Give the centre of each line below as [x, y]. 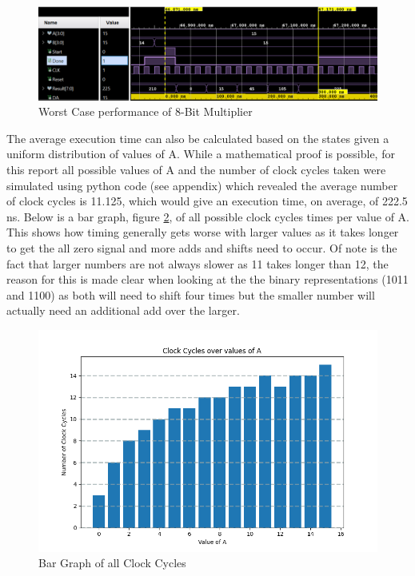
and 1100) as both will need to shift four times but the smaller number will [191, 294]
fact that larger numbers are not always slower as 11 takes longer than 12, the [198, 263]
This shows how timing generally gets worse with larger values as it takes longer [203, 232]
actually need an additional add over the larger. [123, 310]
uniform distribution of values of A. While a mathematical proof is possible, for [201, 154]
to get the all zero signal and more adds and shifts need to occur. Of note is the [202, 247]
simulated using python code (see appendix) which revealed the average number [202, 185]
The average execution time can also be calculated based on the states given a [198, 138]
